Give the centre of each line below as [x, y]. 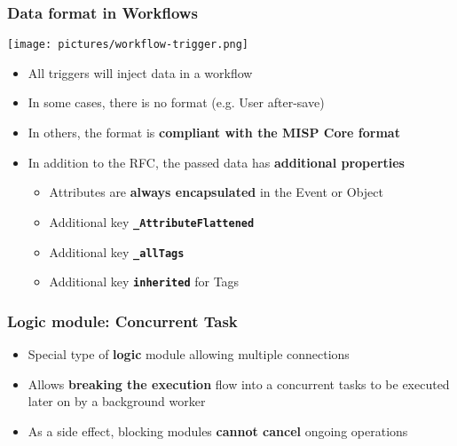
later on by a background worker [117, 401]
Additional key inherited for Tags [144, 282]
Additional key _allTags [117, 251]
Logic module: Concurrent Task [122, 321]
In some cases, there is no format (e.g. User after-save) [176, 102]
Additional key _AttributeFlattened [152, 221]
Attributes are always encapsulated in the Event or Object [216, 192]
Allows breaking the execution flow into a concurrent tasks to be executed [239, 383]
